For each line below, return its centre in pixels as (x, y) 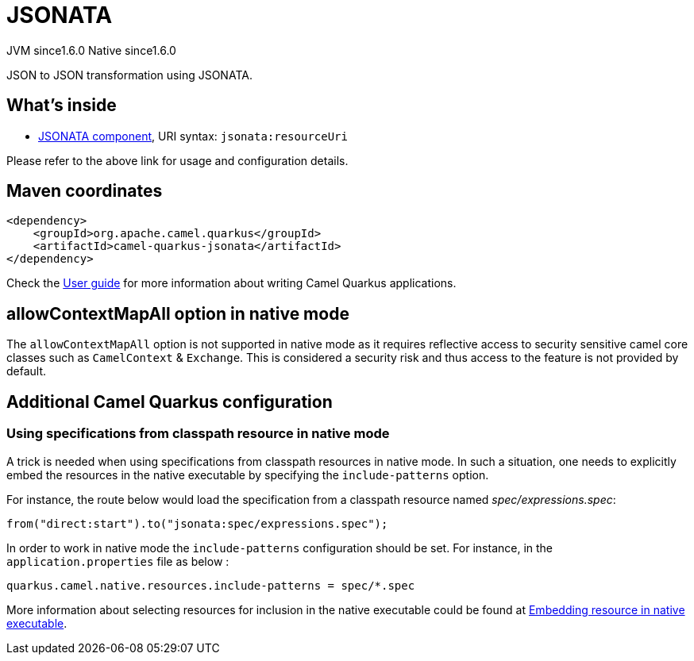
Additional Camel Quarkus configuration (170, 402)
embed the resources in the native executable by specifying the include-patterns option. (248, 475)
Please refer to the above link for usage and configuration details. (177, 160)
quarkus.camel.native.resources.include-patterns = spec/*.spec (211, 585)
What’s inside (62, 106)
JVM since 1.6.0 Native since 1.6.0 (91, 50)
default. (27, 371)
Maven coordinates (85, 191)
